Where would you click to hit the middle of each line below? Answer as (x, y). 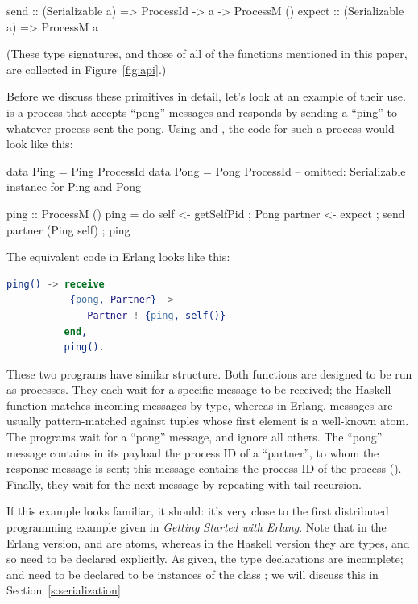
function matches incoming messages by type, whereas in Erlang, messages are (200, 405)
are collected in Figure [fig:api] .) (87, 69)
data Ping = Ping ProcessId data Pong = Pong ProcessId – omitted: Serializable (206, 170)
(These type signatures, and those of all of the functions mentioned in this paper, (207, 54)
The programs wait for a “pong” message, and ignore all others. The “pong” (195, 437)
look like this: (40, 144)
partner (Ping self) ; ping (68, 229)
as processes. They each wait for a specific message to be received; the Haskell (199, 389)
